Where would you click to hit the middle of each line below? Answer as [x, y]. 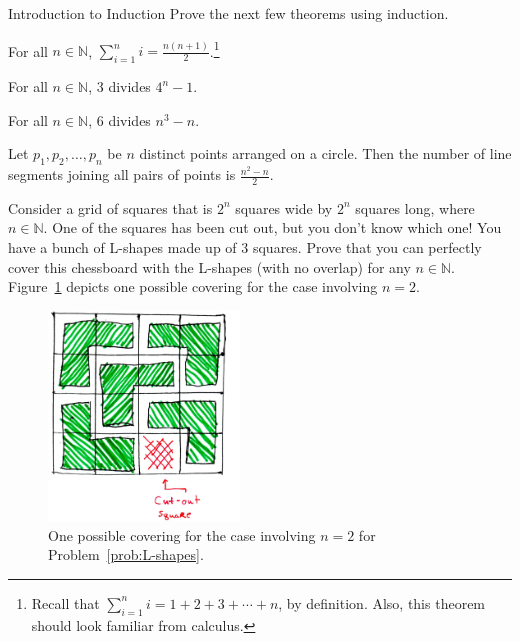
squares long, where [415, 207]
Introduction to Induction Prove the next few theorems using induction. [228, 13]
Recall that [65, 602]
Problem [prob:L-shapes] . [126, 554]
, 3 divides [119, 86]
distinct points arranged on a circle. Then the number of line [325, 153]
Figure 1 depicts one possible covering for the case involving [193, 286]
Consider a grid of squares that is [110, 207]
